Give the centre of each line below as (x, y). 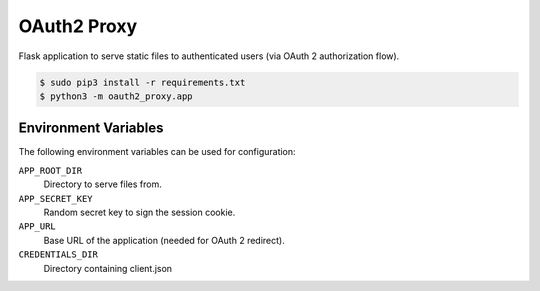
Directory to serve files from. (102, 184)
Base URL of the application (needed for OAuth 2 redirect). (164, 240)
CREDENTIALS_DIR (58, 254)
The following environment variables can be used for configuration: (157, 152)
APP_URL (37, 226)
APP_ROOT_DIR (50, 170)
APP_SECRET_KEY (56, 198)
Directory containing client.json (108, 268)
